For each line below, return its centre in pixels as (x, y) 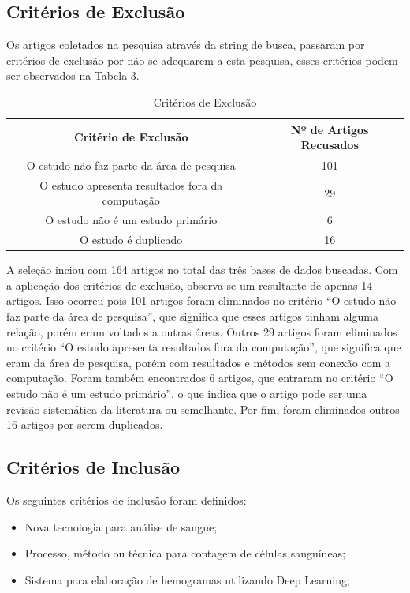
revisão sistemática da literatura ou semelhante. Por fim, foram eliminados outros (203, 409)
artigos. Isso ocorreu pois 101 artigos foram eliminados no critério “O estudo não (201, 300)
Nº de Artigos (330, 129)
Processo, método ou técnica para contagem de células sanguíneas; (185, 553)
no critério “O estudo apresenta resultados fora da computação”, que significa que (204, 347)
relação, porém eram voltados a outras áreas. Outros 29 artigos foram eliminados (202, 331)
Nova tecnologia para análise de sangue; (121, 526)
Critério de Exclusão (131, 137)
